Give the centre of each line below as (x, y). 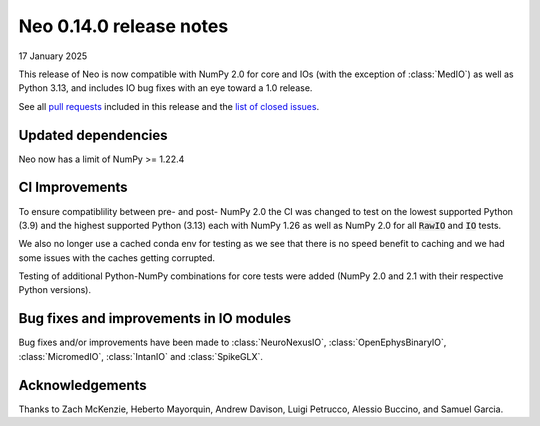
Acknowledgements (82, 385)
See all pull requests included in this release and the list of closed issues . (169, 106)
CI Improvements (73, 187)
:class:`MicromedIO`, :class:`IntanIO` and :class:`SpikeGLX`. (141, 356)
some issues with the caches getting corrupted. (116, 257)
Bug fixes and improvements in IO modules (155, 318)
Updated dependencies (93, 135)
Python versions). (55, 290)
